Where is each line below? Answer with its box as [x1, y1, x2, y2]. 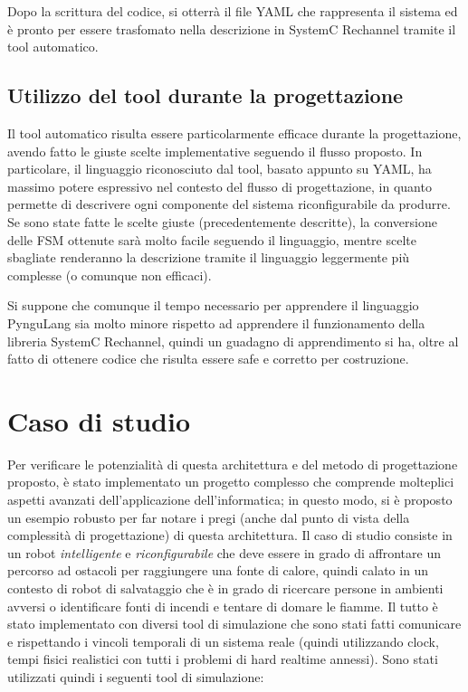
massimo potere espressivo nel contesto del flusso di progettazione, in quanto [7, 176, 432, 195]
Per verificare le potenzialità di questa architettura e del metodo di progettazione [7, 454, 458, 473]
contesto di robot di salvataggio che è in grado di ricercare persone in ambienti [7, 578, 444, 597]
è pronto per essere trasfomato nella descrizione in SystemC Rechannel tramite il [7, 19, 456, 38]
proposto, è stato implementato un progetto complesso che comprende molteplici [7, 472, 454, 491]
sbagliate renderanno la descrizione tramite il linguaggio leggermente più [7, 248, 410, 267]
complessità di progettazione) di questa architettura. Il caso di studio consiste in [7, 526, 453, 545]
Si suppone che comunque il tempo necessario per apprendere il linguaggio [7, 296, 419, 315]
